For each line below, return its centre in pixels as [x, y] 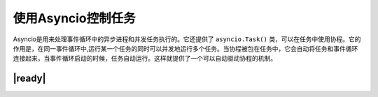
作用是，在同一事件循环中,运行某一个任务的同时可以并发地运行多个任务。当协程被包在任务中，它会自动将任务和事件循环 [185, 48]
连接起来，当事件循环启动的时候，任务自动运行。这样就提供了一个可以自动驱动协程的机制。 [145, 59]
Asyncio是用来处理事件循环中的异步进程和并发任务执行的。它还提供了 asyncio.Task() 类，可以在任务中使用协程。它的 [187, 39]
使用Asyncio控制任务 [74, 18]
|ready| [29, 79]
